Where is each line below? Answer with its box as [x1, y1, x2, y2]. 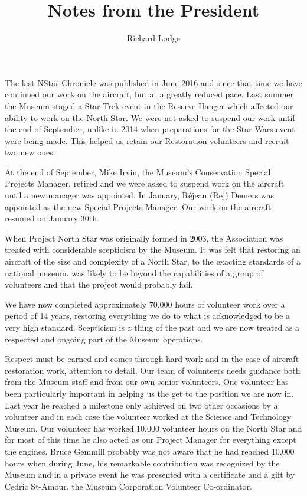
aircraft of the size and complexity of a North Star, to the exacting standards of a [5, 255, 301, 267]
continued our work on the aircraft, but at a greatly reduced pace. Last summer [5, 88, 294, 100]
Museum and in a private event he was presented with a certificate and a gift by [5, 468, 295, 481]
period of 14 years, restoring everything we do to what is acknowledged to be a [5, 309, 290, 322]
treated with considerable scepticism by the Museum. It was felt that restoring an [5, 243, 301, 256]
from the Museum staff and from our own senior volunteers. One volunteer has [5, 376, 289, 388]
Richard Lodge [127, 32, 180, 44]
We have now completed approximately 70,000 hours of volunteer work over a [5, 298, 285, 310]
